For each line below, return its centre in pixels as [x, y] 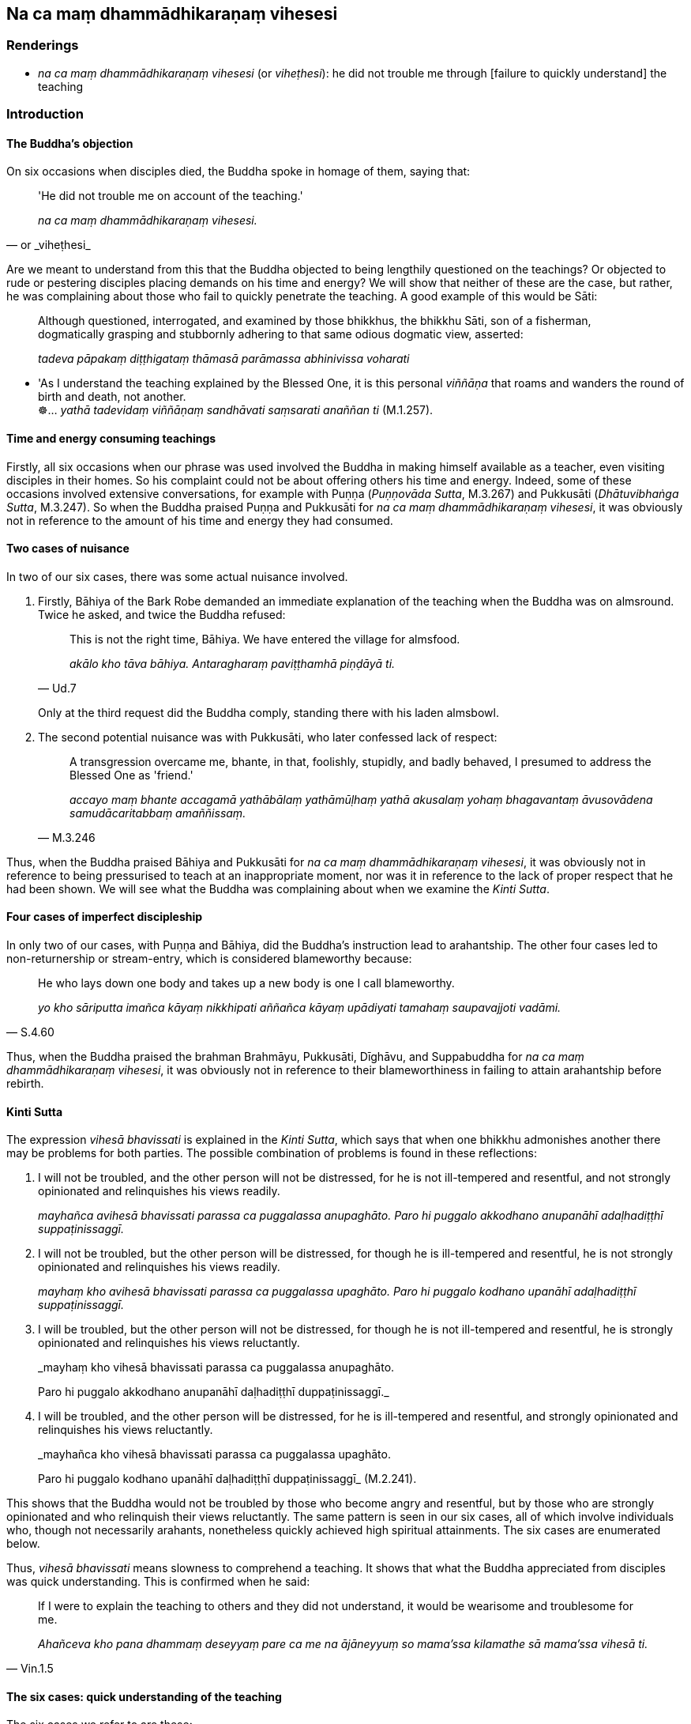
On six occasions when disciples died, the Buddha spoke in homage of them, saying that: [238, 172]
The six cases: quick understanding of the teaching [144, 1696]
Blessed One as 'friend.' [131, 775]
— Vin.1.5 [30, 1669]
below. [23, 1544]
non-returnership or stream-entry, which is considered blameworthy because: [209, 959]
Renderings [43, 45]
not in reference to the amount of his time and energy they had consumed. [200, 520]
